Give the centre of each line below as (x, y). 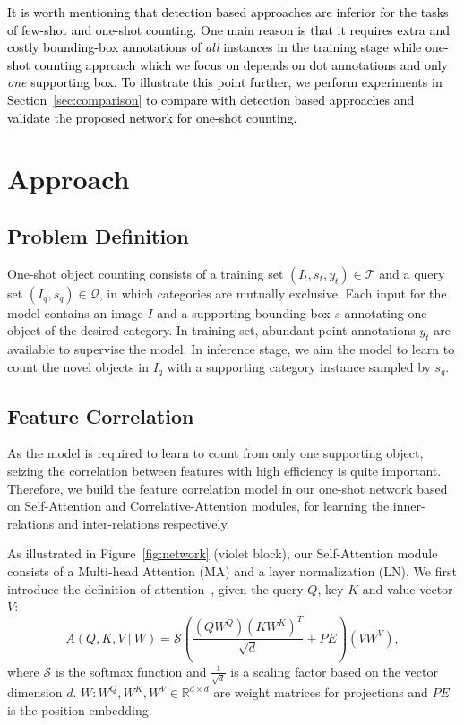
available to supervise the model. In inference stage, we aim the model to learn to (231, 349)
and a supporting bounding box (244, 312)
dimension (35, 692)
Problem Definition (98, 235)
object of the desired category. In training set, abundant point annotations (211, 330)
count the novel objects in (78, 366)
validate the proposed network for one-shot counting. (152, 117)
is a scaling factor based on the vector (334, 671)
